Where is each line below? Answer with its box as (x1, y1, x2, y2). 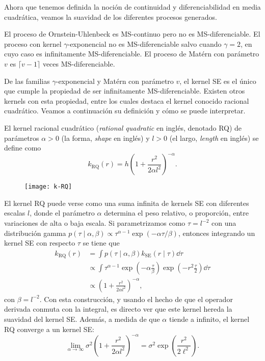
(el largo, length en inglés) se (169, 132, 259, 143)
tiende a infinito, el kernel (169, 314, 250, 324)
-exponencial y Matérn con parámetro (56, 75, 174, 86)
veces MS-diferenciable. (42, 58, 115, 69)
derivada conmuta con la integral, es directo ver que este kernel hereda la (4, 304, 232, 314)
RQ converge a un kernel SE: (4, 323, 95, 334)
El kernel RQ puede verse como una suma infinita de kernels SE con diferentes (4, 197, 249, 208)
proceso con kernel (4, 38, 62, 49)
